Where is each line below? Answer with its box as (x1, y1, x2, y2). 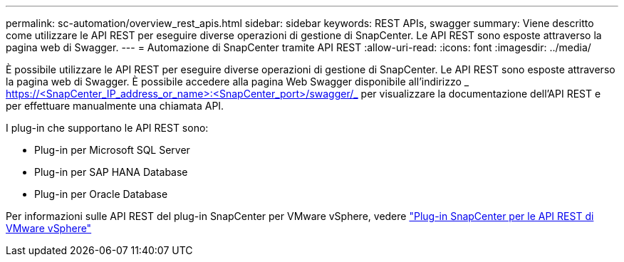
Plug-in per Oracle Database (34, 188, 168, 200)
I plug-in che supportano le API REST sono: (6, 122, 209, 134)
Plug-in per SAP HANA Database (34, 166, 188, 178)
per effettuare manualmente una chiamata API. (6, 100, 224, 112)
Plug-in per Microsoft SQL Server (34, 144, 190, 156)
